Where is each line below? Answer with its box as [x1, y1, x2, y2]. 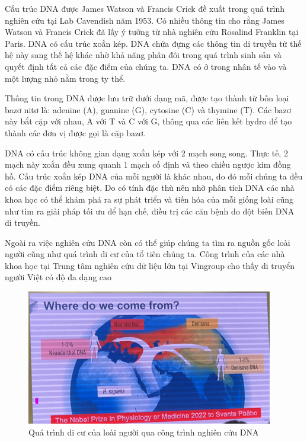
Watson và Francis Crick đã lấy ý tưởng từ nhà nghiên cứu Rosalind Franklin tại [5, 25, 299, 38]
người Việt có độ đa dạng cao [5, 271, 112, 283]
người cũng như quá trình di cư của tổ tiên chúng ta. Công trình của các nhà [5, 248, 285, 260]
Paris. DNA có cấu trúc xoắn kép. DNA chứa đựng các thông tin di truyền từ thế [5, 37, 302, 49]
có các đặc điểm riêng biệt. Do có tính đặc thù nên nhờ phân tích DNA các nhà [5, 181, 295, 194]
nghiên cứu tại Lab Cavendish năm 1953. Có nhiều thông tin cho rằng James [5, 14, 284, 26]
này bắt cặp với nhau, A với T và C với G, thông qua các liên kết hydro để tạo [5, 115, 292, 127]
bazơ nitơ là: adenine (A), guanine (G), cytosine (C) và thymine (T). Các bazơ [5, 103, 291, 116]
